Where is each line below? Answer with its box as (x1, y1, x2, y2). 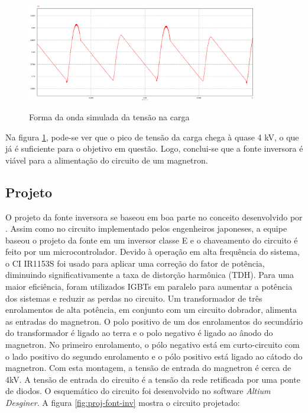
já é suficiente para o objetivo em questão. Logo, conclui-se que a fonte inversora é (5, 142, 303, 155)
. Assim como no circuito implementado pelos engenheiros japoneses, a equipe (5, 222, 287, 235)
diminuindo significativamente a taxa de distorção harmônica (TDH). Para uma (5, 268, 294, 281)
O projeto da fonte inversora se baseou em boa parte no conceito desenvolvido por (5, 210, 303, 223)
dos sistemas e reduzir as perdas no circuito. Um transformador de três (5, 292, 262, 304)
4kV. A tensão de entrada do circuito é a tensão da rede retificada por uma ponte (5, 373, 300, 385)
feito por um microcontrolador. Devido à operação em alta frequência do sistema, (5, 245, 300, 258)
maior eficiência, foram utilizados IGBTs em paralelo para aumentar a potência (5, 280, 293, 293)
